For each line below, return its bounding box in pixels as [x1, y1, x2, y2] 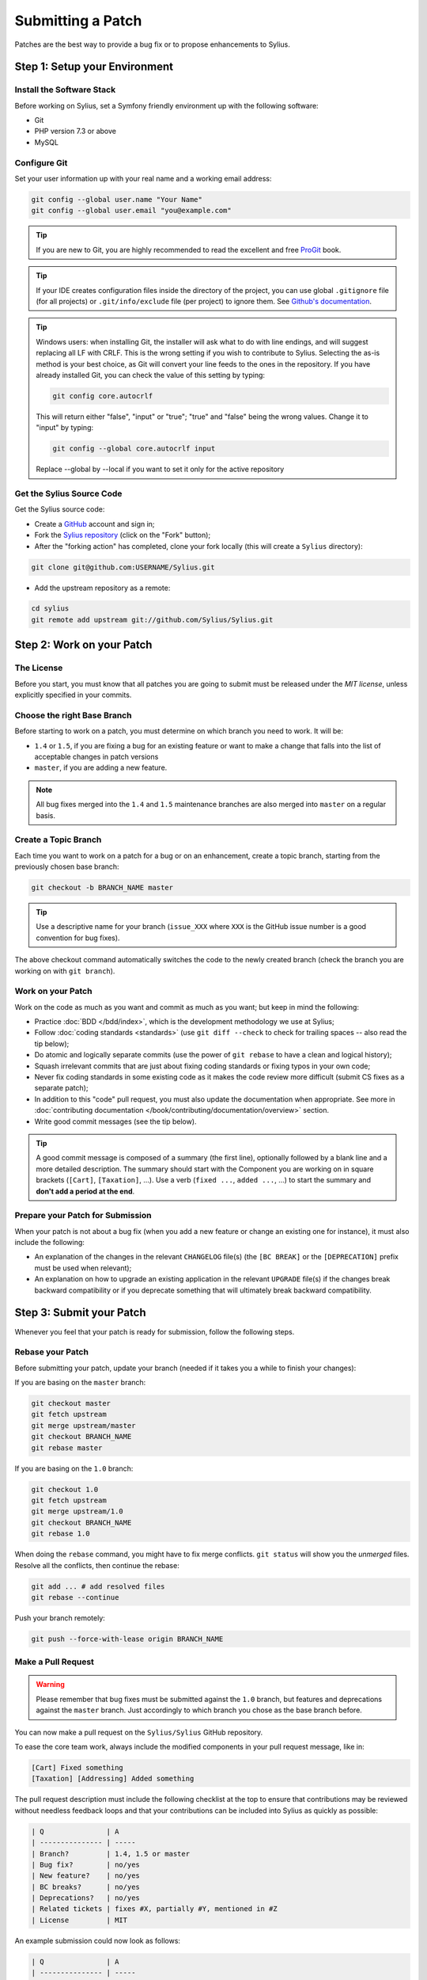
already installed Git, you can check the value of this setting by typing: [36, 370, 265, 379]
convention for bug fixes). [36, 933, 120, 942]
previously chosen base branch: [14, 862, 119, 871]
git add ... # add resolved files [31, 1582, 165, 1591]
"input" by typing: [36, 423, 94, 432]
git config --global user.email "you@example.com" [31, 206, 232, 215]
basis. [36, 810, 55, 820]
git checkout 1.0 [31, 1485, 99, 1494]
